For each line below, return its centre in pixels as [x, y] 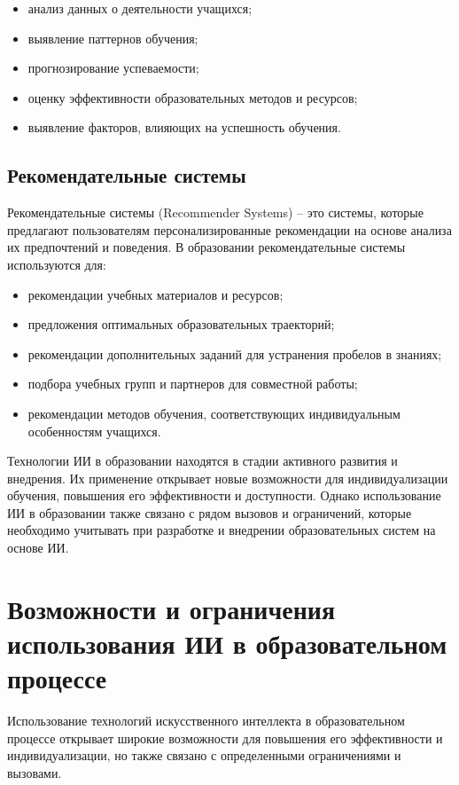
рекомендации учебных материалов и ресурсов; [156, 294]
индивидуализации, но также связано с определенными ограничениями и [204, 755]
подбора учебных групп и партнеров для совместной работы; [193, 384]
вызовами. [35, 772]
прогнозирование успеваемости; [113, 68]
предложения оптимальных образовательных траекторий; [181, 324]
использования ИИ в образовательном [227, 644]
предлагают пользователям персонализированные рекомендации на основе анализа [229, 229]
